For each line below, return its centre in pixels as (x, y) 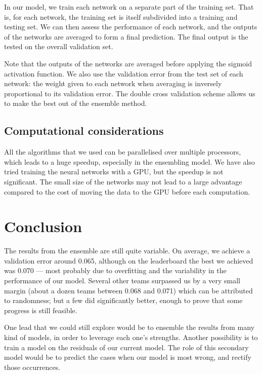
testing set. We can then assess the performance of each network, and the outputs (131, 27)
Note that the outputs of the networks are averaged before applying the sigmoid (128, 63)
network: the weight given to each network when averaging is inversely (113, 83)
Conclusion (43, 226)
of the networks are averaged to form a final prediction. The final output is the (126, 36)
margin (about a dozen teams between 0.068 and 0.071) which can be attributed (128, 290)
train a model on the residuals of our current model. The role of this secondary (126, 347)
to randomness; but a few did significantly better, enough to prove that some (123, 300)
